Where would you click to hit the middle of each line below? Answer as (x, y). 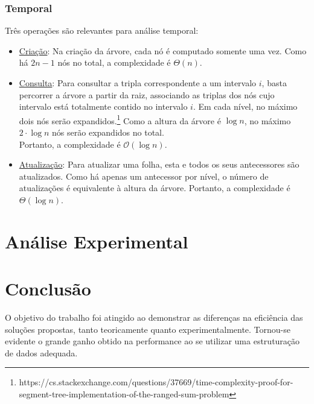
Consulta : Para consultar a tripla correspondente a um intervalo (138, 83)
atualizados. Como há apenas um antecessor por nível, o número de (144, 176)
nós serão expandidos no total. (108, 132)
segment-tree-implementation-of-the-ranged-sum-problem (124, 394)
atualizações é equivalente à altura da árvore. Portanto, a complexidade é (155, 188)
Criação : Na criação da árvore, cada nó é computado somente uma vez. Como (163, 50)
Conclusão (48, 289)
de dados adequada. (41, 352)
